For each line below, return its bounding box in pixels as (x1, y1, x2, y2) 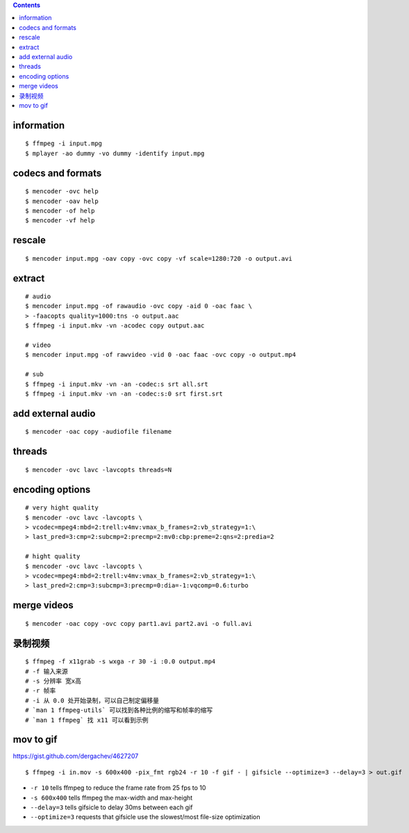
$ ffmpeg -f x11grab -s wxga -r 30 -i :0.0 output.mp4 (25, 658, 216, 665)
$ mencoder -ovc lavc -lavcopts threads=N (25, 466, 172, 474)
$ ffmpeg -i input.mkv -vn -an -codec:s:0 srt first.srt (25, 390, 224, 398)
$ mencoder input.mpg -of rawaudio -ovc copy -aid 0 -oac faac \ (25, 302, 253, 310)
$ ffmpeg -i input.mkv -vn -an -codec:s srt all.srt (25, 380, 208, 388)
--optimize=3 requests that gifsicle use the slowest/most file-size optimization (30, 813, 260, 821)
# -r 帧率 (25, 687, 56, 695)
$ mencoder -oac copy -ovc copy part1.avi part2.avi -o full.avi (25, 620, 253, 627)
